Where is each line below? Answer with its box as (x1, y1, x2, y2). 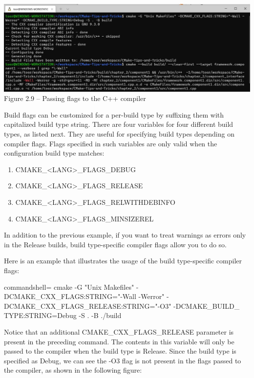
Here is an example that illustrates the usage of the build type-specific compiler (4, 256, 242, 266)
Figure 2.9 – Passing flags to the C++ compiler (4, 93, 146, 103)
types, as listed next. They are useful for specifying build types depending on (4, 129, 234, 139)
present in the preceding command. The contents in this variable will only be (4, 336, 234, 346)
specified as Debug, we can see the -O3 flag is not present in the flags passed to (4, 355, 241, 365)
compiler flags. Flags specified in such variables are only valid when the (4, 138, 217, 148)
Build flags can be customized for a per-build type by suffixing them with (4, 109, 224, 119)
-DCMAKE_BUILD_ (173, 300, 240, 311)
